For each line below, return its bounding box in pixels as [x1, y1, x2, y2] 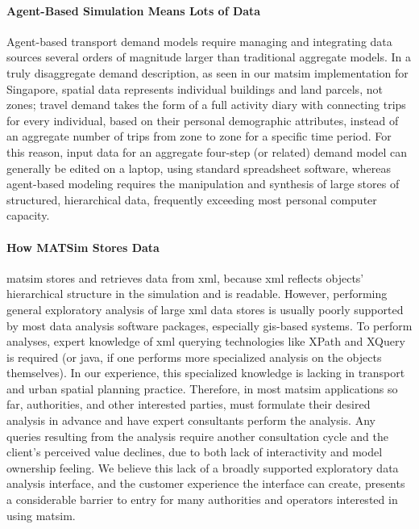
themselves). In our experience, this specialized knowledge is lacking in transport [6, 364, 405, 381]
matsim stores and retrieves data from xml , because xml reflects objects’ [6, 269, 364, 286]
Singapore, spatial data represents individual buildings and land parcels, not [6, 80, 383, 97]
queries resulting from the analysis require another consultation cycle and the [6, 427, 388, 444]
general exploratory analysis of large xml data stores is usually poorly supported [6, 300, 404, 317]
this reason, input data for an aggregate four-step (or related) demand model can [6, 143, 408, 160]
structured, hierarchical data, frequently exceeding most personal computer [6, 191, 377, 208]
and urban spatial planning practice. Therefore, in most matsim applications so [6, 380, 398, 397]
